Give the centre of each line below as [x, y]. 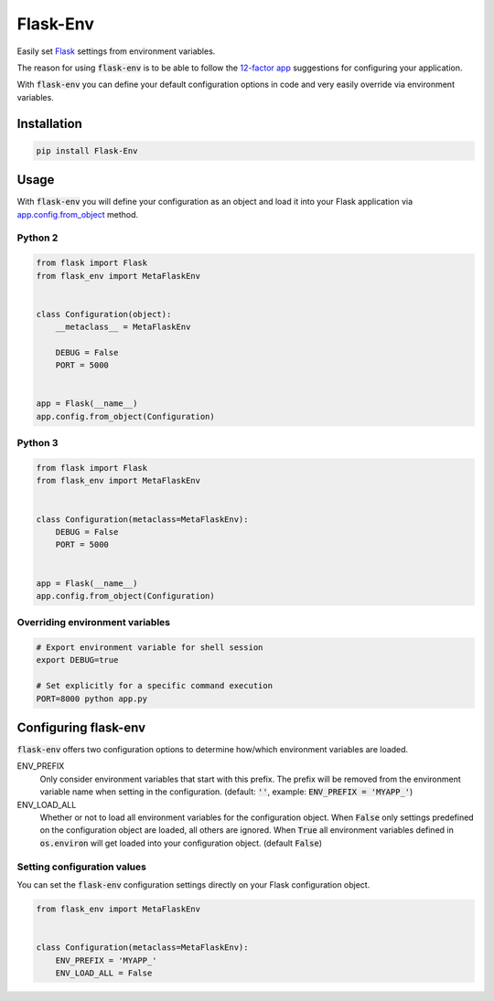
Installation [49, 123]
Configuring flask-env [81, 728]
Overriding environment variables [94, 623]
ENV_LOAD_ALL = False [104, 973]
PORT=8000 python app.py [92, 698]
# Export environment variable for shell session [150, 648]
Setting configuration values [81, 867]
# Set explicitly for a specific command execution [155, 686]
